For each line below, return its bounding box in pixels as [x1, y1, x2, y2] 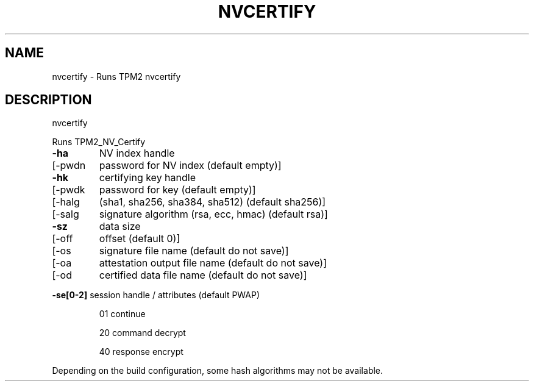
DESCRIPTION [5, 92, 92, 108]
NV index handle [99, 147, 175, 160]
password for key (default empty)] [99, 184, 256, 196]
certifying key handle [99, 171, 196, 184]
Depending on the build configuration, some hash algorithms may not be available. [52, 365, 383, 376]
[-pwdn [52, 159, 86, 172]
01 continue [99, 309, 146, 320]
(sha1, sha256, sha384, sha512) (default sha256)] [99, 196, 326, 209]
